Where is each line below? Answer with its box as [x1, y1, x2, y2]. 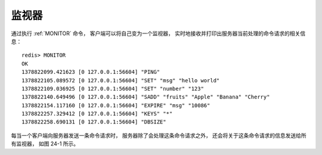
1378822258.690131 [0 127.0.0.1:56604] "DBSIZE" [21, 119, 166, 125]
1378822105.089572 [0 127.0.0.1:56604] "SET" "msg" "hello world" [21, 77, 220, 83]
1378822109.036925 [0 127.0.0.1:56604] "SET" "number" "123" [21, 85, 204, 92]
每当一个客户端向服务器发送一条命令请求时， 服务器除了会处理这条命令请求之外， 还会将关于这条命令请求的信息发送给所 [11, 132, 306, 139]
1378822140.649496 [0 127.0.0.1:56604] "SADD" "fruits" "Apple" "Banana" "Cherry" [21, 94, 270, 101]
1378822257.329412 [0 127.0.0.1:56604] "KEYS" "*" [21, 110, 173, 117]
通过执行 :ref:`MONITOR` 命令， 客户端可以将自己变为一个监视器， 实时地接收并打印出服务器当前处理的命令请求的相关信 [11, 30, 306, 37]
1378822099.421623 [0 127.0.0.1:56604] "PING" [21, 69, 160, 76]
